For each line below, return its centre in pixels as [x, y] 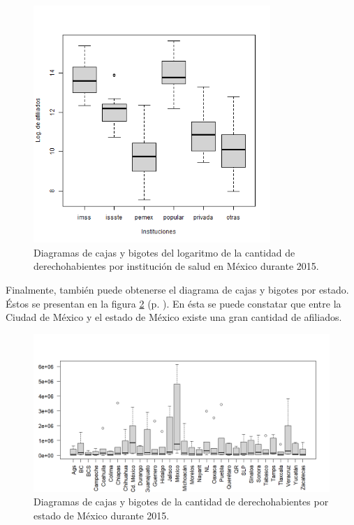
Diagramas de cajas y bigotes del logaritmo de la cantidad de [164, 252]
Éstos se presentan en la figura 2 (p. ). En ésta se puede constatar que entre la [174, 303]
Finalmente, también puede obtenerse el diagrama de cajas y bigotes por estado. [177, 289]
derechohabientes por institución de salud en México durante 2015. [176, 266]
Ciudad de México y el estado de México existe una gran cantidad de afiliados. [174, 317]
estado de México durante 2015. [102, 516]
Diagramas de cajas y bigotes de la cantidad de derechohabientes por [181, 502]
